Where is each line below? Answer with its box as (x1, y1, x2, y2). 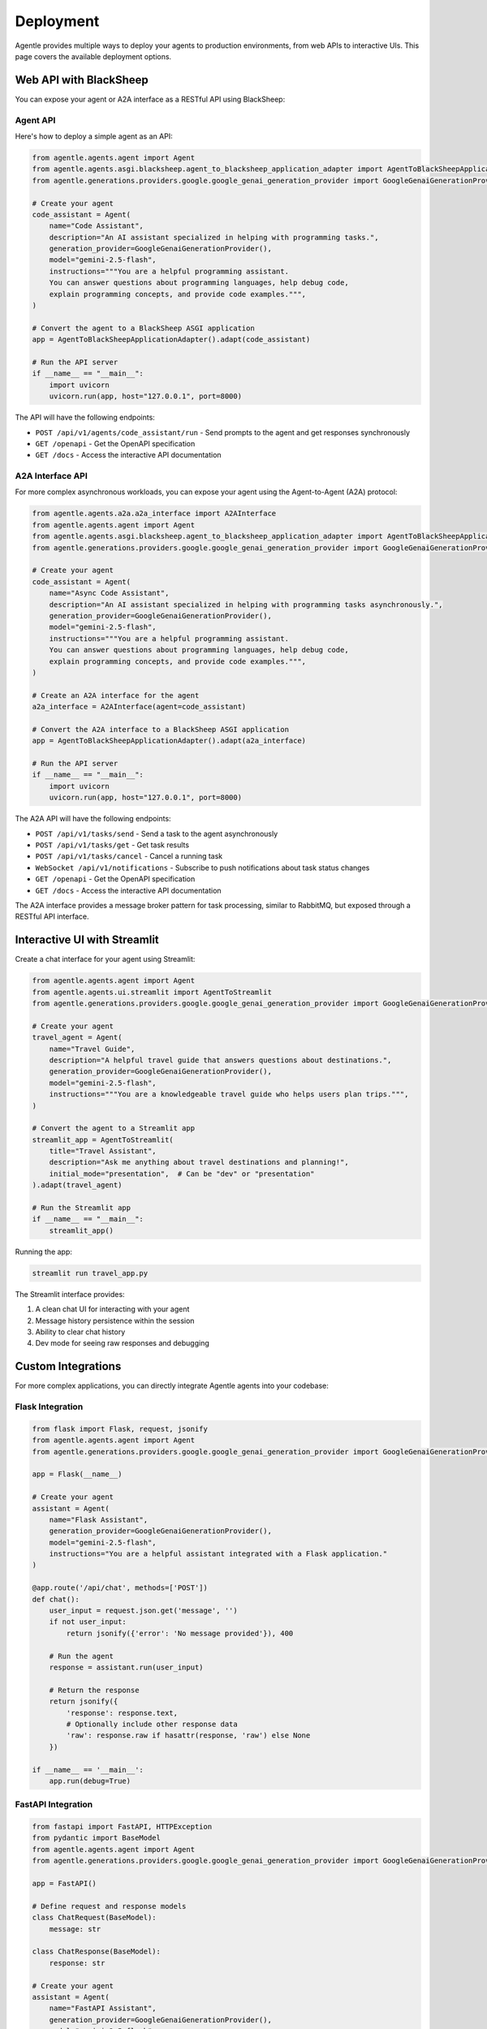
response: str (49, 1958, 106, 1967)
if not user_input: (49, 1618, 127, 1626)
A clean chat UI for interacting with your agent (35, 1304, 190, 1314)
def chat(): (32, 1595, 80, 1604)
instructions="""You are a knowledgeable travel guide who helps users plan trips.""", (49, 1090, 409, 1099)
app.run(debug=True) (49, 1776, 131, 1786)
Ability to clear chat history (35, 1327, 126, 1337)
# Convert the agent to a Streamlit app (32, 1124, 195, 1133)
